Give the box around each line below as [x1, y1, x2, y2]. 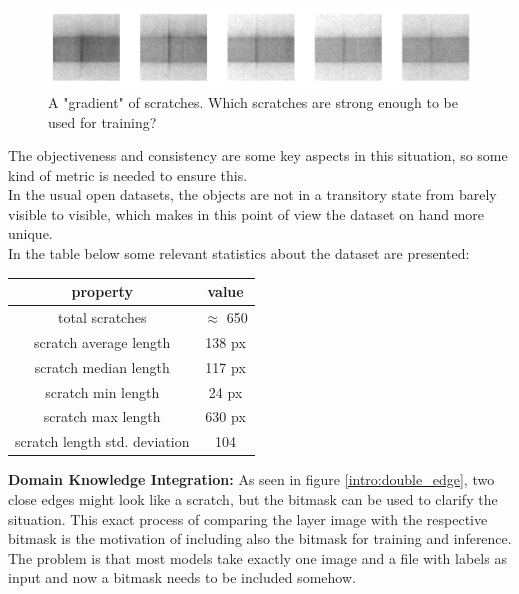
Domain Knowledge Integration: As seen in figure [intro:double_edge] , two [8, 469, 495, 490]
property [71, 281, 133, 302]
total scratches [57, 307, 147, 328]
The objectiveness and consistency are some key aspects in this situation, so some [8, 145, 508, 166]
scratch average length [34, 331, 171, 352]
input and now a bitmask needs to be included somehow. [8, 567, 356, 588]
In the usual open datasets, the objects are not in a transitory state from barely [8, 184, 497, 205]
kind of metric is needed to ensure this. [8, 164, 248, 185]
